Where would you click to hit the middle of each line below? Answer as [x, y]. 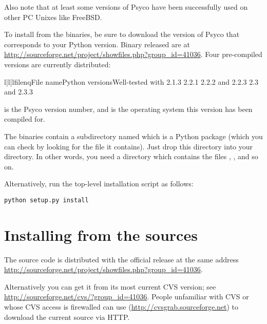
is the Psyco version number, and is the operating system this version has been [128, 109]
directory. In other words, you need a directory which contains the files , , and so [131, 156]
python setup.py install [46, 200]
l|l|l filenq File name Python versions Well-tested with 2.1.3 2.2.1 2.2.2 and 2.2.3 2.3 [131, 81]
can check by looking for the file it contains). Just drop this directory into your [129, 146]
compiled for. [25, 119]
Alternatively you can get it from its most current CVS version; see [110, 286]
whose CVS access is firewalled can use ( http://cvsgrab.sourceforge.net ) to [121, 307]
